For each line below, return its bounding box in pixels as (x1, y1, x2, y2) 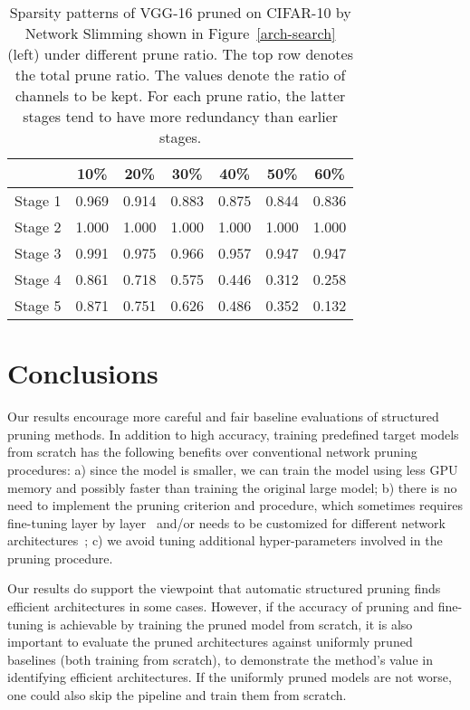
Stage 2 (14, 216, 62, 237)
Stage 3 (14, 242, 62, 263)
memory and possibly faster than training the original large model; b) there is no (7, 478, 457, 497)
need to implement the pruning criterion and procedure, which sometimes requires (7, 496, 463, 515)
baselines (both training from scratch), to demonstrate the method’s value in (7, 649, 433, 668)
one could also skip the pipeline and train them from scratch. (7, 686, 347, 705)
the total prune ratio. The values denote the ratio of (14, 64, 346, 85)
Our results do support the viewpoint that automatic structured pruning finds (7, 579, 441, 598)
